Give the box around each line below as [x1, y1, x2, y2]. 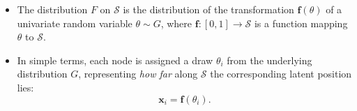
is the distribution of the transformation [123, 2, 294, 16]
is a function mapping [254, 15, 348, 30]
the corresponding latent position [210, 66, 352, 81]
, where [160, 15, 192, 30]
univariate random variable [17, 15, 132, 30]
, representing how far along [78, 66, 198, 81]
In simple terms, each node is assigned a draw [17, 52, 213, 67]
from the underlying [227, 52, 312, 67]
